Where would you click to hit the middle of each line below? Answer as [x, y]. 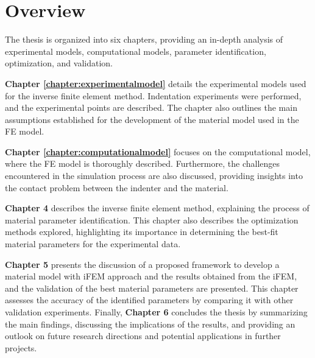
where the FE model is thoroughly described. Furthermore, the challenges [143, 163]
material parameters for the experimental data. [93, 244]
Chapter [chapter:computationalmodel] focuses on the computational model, [158, 151]
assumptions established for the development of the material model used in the [152, 119]
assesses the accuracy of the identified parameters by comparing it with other [149, 300]
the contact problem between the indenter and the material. [117, 187]
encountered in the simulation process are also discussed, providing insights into [154, 176]
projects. [21, 347]
